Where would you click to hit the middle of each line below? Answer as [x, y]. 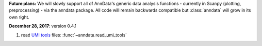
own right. [19, 17]
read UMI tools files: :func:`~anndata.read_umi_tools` [74, 35]
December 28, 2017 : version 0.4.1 [43, 26]
